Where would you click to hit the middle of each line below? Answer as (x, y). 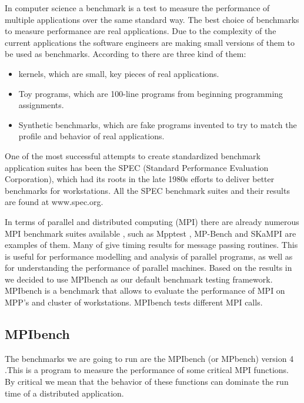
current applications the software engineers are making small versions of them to (150, 42)
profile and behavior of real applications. (91, 136)
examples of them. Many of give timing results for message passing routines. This (151, 245)
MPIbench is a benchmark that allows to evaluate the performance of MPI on (145, 291)
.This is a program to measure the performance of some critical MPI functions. (147, 370)
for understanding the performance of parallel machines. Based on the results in (148, 268)
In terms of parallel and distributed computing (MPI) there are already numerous (152, 221)
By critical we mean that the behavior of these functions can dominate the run (147, 382)
